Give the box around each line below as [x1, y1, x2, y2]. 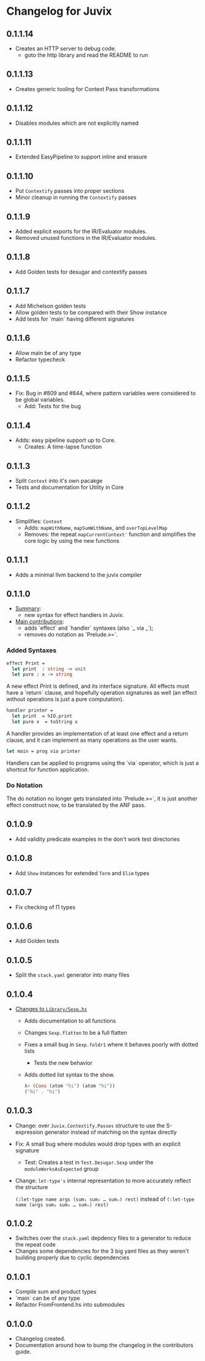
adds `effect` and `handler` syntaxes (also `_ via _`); [24, 624, 154, 632]
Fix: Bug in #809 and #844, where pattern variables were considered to [15, 390, 196, 397]
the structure [15, 1183, 48, 1191]
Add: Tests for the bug [24, 403, 81, 410]
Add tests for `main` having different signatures [15, 315, 135, 323]
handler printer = [6, 707, 53, 714]
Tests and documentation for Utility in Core [15, 483, 124, 491]
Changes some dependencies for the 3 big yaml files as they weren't [15, 1247, 189, 1255]
